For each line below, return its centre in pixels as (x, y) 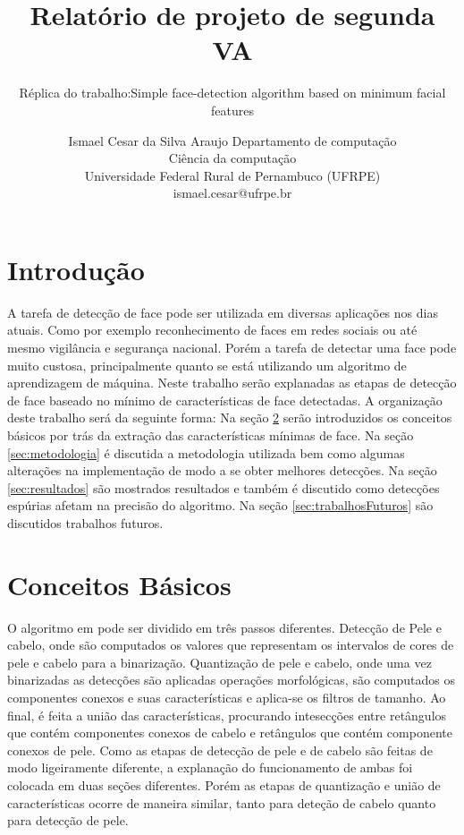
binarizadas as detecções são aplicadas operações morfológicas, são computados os (231, 680)
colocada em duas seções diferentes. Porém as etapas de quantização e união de (224, 785)
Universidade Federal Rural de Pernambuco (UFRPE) (232, 175)
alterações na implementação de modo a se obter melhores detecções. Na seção (222, 470)
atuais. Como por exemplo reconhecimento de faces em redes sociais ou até (212, 330)
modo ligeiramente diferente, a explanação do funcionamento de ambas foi (210, 767)
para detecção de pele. (68, 820)
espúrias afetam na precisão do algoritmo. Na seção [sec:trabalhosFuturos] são (220, 505)
